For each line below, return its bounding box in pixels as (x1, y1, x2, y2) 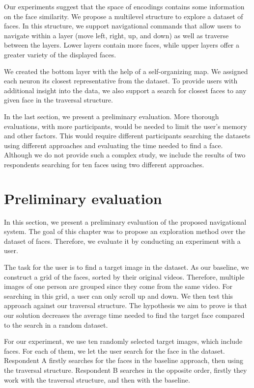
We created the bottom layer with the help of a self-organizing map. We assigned (4, 66, 248, 76)
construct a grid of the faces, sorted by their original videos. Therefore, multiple (4, 271, 245, 282)
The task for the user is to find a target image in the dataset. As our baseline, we (4, 262, 249, 272)
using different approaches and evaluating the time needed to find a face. (4, 140, 223, 150)
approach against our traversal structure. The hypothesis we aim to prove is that (4, 300, 247, 310)
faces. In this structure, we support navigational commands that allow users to (4, 21, 241, 31)
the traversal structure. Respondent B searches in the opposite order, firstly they (4, 364, 247, 375)
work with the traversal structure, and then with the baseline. (4, 374, 190, 385)
